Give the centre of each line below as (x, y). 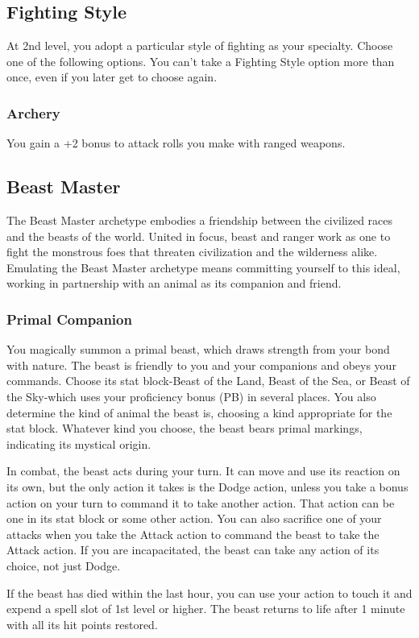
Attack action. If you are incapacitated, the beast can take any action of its (193, 550)
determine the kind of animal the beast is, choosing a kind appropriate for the (199, 412)
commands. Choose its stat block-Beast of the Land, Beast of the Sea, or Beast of (208, 381)
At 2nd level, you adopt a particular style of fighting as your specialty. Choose (200, 46)
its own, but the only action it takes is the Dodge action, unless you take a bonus (207, 486)
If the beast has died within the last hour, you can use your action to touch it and (209, 592)
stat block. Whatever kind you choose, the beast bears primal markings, (185, 428)
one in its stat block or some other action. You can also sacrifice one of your (194, 518)
